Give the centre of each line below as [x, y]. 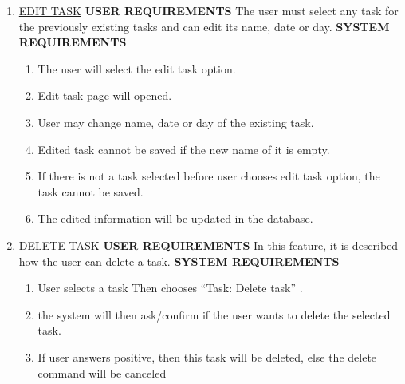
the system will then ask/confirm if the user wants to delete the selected [214, 314]
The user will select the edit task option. [137, 68]
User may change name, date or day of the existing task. [176, 122]
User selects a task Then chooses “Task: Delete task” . [170, 288]
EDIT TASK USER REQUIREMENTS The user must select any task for [208, 10]
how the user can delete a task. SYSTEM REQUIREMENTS [179, 261]
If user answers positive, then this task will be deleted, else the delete [207, 356]
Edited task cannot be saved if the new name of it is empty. [184, 149]
